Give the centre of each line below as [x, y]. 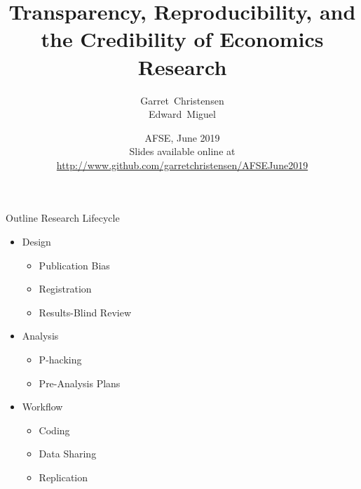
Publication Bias [74, 265]
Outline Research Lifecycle [63, 218]
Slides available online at [182, 151]
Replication [63, 477]
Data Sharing [68, 454]
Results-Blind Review [85, 312]
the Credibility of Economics [182, 39]
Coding [54, 430]
